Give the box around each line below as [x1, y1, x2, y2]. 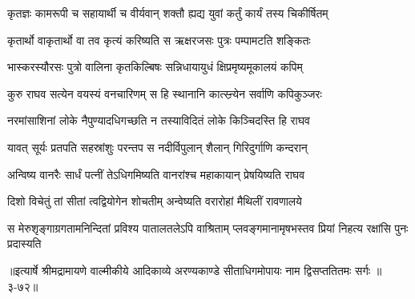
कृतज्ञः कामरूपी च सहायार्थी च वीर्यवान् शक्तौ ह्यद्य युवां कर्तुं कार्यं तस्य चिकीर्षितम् [7, 5, 328, 21]
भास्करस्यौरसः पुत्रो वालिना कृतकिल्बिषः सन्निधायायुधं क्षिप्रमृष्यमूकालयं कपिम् [7, 58, 303, 75]
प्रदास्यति [7, 235, 42, 252]
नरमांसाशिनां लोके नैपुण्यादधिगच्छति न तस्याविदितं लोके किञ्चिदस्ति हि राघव [7, 112, 310, 129]
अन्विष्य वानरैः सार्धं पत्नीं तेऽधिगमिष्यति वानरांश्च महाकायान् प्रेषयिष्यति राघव [7, 165, 305, 182]
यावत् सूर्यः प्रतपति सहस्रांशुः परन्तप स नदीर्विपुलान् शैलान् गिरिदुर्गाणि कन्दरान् [7, 138, 308, 155]
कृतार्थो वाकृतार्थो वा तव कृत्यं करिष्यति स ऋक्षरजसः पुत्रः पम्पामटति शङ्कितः [7, 31, 311, 48]
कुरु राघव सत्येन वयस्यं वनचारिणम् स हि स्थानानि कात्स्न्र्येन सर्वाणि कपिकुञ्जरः [7, 85, 322, 102]
